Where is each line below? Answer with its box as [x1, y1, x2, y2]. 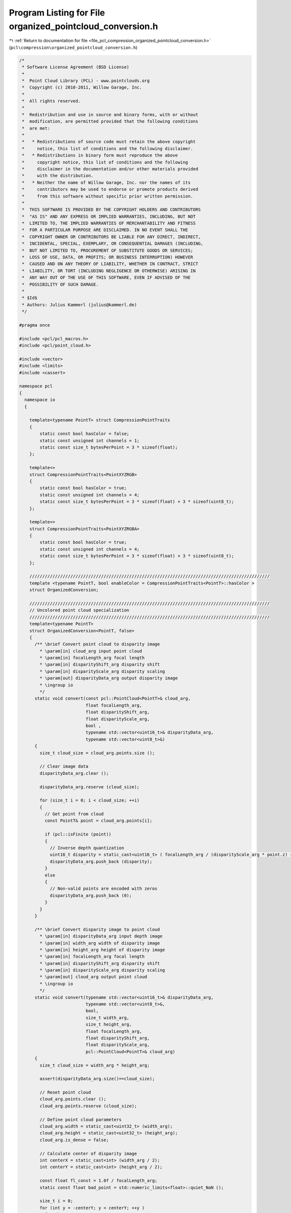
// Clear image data [39, 764, 89, 769]
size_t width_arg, [85, 1015, 129, 1020]
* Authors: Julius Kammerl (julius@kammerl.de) [22, 302, 137, 308]
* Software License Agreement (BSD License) [22, 65, 129, 70]
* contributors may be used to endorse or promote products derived [22, 187, 198, 192]
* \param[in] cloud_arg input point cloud [39, 648, 143, 654]
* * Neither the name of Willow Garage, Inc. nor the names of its [22, 180, 191, 185]
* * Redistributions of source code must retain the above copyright [22, 139, 196, 145]
